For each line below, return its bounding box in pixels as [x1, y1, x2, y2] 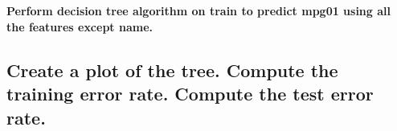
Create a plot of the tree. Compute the [6, 57, 338, 82]
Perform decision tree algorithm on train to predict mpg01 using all [6, 2, 391, 19]
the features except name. [6, 18, 153, 35]
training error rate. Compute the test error [6, 81, 374, 106]
